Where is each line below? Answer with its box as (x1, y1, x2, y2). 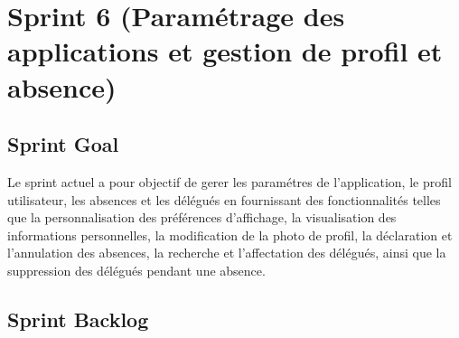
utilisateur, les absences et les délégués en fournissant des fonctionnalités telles (7, 190, 441, 209)
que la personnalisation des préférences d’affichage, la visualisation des (7, 208, 397, 227)
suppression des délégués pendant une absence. (7, 260, 266, 279)
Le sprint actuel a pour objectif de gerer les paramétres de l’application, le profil (7, 172, 452, 191)
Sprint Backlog (7, 305, 149, 333)
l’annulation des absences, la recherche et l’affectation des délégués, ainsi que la (7, 243, 446, 262)
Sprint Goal (7, 130, 119, 158)
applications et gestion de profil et (7, 33, 443, 70)
